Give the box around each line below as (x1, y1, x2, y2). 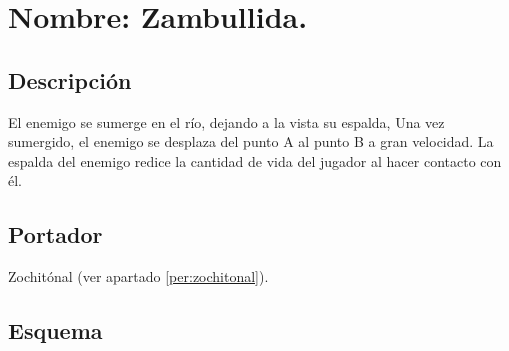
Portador (8, 219, 103, 250)
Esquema (8, 315, 103, 346)
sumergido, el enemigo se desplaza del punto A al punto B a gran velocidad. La (8, 131, 494, 152)
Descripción (8, 64, 132, 95)
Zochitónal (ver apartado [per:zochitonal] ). (8, 266, 269, 287)
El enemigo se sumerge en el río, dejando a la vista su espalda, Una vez (8, 111, 445, 132)
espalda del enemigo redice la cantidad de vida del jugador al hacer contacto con (8, 150, 502, 171)
